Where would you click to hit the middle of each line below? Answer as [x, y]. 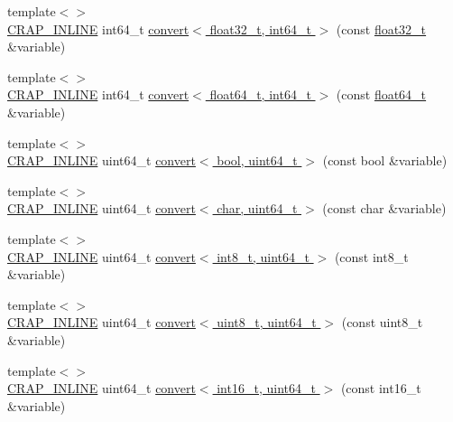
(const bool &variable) [385, 160]
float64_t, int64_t [260, 94]
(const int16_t [381, 388]
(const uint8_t [382, 322]
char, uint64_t [257, 208]
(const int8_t [371, 256]
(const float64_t [381, 94]
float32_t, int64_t [260, 28]
